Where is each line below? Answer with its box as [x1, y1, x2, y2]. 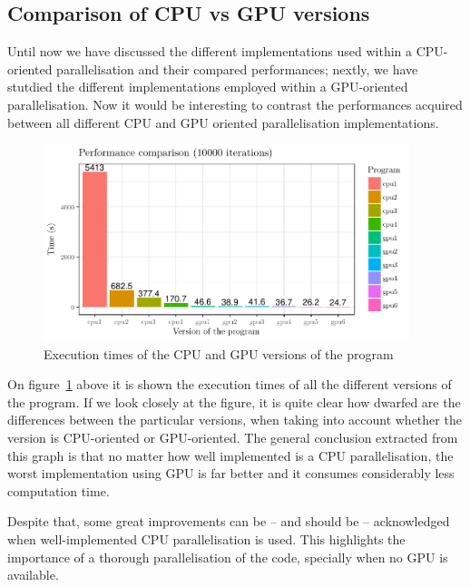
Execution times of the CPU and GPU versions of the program [44, 344, 394, 363]
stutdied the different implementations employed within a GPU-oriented [7, 77, 408, 96]
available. [7, 565, 59, 584]
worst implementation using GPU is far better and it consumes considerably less [7, 464, 455, 483]
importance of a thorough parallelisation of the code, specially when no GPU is [7, 547, 448, 566]
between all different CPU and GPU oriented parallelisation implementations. [7, 113, 439, 132]
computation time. [7, 481, 110, 500]
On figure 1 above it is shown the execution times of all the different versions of [7, 375, 452, 394]
